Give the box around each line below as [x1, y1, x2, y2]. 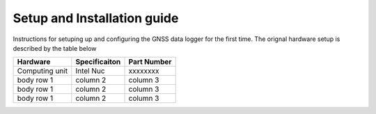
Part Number [128, 57, 172, 67]
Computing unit [17, 66, 68, 76]
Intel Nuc [75, 66, 105, 76]
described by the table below [13, 44, 97, 52]
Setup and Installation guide [13, 10, 179, 26]
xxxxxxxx [128, 66, 159, 76]
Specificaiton [75, 57, 121, 67]
